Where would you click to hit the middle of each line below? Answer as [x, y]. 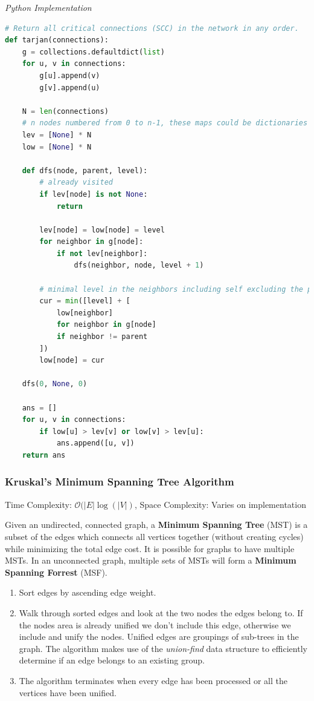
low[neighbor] [85, 313]
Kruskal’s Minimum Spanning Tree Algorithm [120, 482]
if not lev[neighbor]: [102, 253]
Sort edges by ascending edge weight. [88, 592]
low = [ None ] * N [57, 147]
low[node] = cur [72, 360]
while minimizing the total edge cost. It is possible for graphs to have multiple [150, 548]
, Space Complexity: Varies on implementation [220, 504]
